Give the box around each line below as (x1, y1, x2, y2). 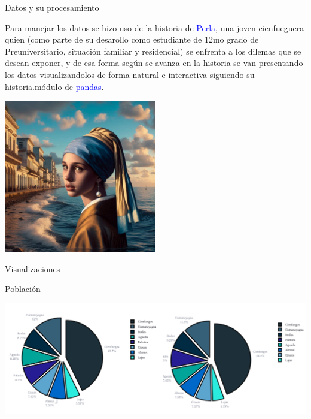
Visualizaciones (5, 262, 60, 275)
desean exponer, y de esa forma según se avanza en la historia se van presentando (5, 56, 303, 69)
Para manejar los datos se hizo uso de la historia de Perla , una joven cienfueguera (5, 21, 304, 34)
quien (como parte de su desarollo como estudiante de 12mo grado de (5, 33, 259, 46)
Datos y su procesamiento (5, 1, 99, 13)
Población (5, 282, 41, 295)
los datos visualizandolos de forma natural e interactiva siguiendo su (5, 68, 255, 80)
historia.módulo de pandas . (5, 80, 104, 92)
